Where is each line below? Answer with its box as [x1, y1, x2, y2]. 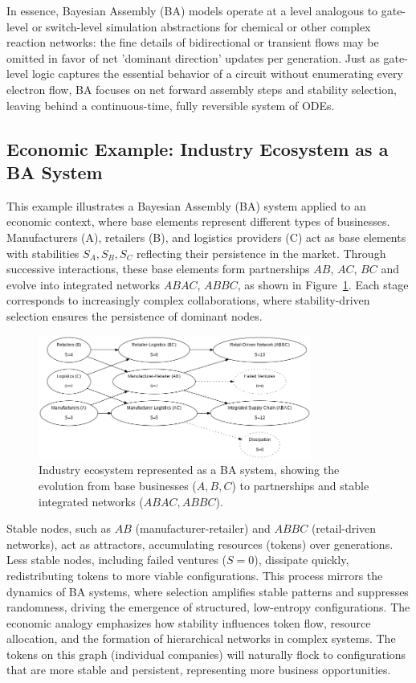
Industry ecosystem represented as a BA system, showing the [39, 461, 340, 478]
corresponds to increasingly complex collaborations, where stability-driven [6, 292, 370, 309]
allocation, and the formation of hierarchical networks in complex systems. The [6, 630, 396, 647]
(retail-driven [311, 520, 377, 537]
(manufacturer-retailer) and [135, 520, 271, 537]
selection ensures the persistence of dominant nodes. [6, 307, 263, 324]
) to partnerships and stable [231, 476, 369, 493]
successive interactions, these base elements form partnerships [6, 260, 310, 277]
